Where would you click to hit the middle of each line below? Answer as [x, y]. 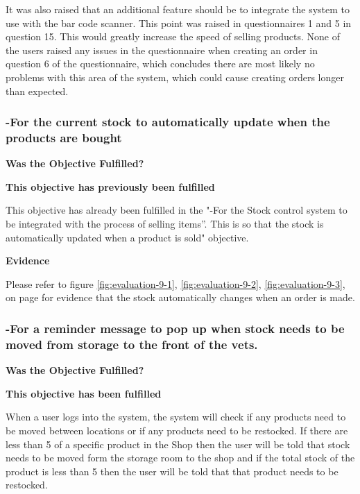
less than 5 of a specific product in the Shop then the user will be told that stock [178, 444]
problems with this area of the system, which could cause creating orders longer [175, 77]
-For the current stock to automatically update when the [168, 122]
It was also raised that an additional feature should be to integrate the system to [178, 9]
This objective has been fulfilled [84, 393]
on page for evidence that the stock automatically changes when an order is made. [180, 297]
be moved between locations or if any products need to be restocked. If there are [177, 430]
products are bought [64, 137]
